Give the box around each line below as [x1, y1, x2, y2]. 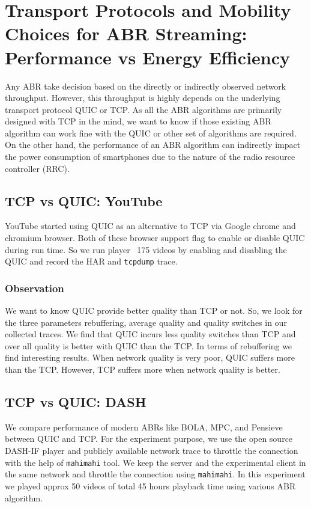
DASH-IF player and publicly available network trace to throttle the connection [5, 444, 298, 457]
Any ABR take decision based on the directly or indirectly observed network [5, 79, 286, 92]
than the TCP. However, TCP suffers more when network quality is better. [5, 363, 280, 376]
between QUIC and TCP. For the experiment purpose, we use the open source [5, 432, 293, 445]
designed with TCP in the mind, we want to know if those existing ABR [5, 115, 271, 127]
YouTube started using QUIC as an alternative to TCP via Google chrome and [5, 219, 296, 232]
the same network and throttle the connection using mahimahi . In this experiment [5, 468, 306, 480]
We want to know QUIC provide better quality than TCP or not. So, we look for [5, 304, 303, 317]
